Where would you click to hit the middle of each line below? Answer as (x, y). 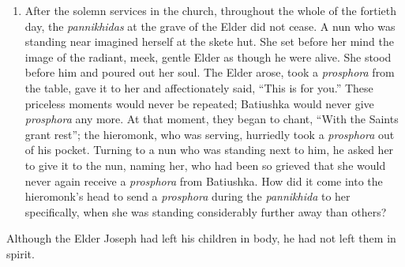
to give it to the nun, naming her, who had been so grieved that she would (205, 165)
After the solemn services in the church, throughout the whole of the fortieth (210, 10)
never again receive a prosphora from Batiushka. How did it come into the (204, 181)
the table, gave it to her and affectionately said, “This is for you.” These (199, 87)
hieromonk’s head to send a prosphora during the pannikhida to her (187, 196)
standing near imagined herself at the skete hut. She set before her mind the (209, 41)
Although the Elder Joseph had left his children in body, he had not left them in (201, 238)
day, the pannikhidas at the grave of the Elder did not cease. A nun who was (210, 26)
